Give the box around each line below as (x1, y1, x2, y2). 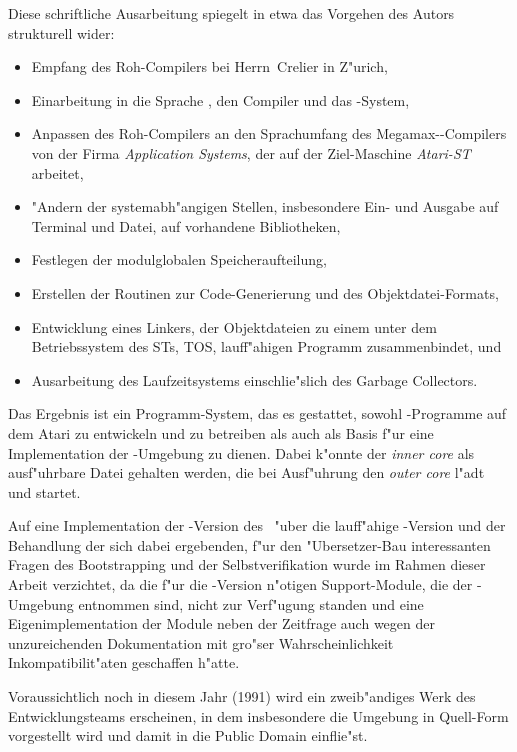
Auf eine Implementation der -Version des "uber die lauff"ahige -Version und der (8, 515, 506, 536)
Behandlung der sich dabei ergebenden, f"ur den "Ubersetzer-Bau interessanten (8, 534, 491, 555)
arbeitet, (31, 162, 84, 183)
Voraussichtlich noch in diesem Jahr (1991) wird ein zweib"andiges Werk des (8, 686, 476, 707)
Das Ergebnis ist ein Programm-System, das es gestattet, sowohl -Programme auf (8, 403, 507, 424)
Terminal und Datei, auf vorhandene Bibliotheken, (31, 215, 341, 236)
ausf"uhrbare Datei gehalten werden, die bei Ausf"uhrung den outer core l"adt (8, 462, 485, 483)
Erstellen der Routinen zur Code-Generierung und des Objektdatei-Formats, (31, 282, 499, 303)
